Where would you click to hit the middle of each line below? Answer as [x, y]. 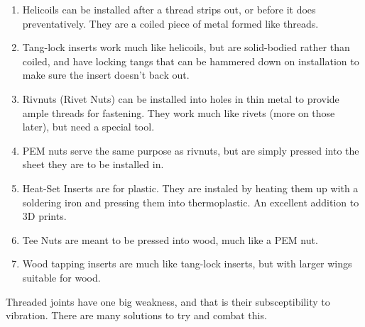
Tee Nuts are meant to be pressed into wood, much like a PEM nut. [170, 239]
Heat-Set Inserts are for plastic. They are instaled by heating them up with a [190, 188]
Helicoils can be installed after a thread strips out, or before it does [169, 9]
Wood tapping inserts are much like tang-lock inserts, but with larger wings [187, 264]
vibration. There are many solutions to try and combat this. [136, 315]
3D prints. [44, 216]
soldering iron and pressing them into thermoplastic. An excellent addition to [191, 202]
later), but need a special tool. [88, 127]
